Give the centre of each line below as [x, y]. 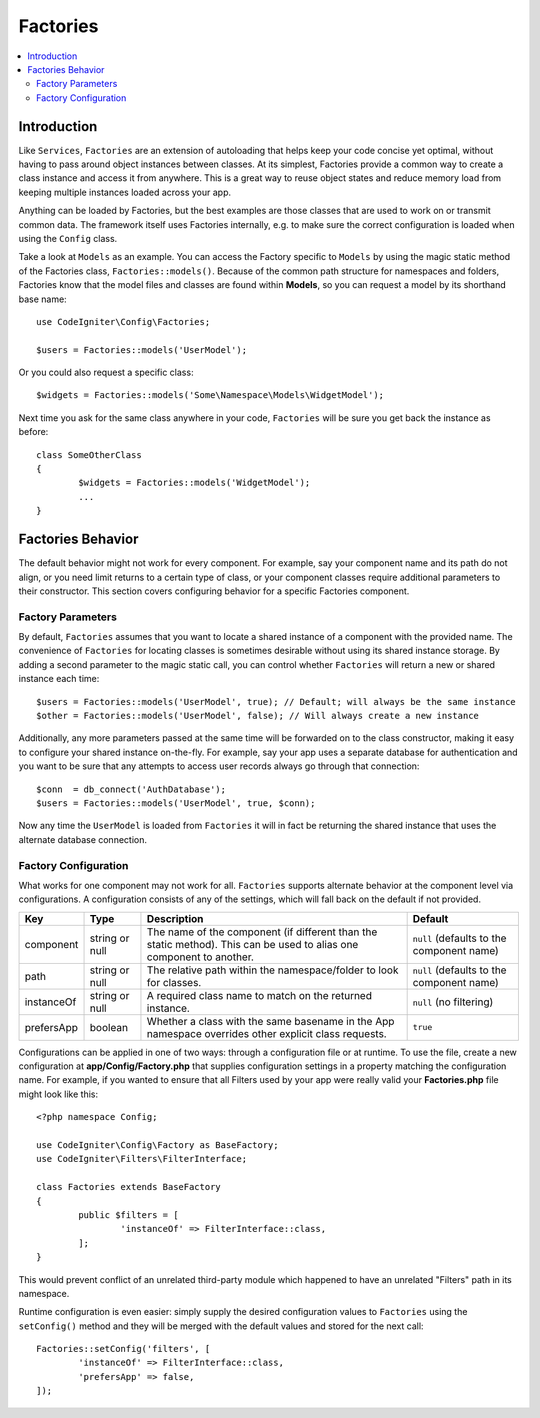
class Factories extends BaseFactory [129, 1187]
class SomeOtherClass [89, 454]
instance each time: [59, 679]
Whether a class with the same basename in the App [270, 1021]
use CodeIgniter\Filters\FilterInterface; [142, 1159]
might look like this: [58, 1094]
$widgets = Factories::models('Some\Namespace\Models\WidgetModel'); [210, 395]
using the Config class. [68, 238]
